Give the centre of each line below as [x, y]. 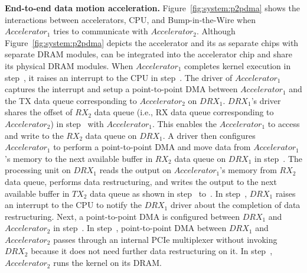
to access [284, 123]
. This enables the [184, 123]
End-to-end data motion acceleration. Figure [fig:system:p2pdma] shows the [152, 8]
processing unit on [38, 170]
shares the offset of [39, 112]
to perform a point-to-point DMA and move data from [152, 147]
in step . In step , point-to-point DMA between [140, 228]
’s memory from [248, 170]
